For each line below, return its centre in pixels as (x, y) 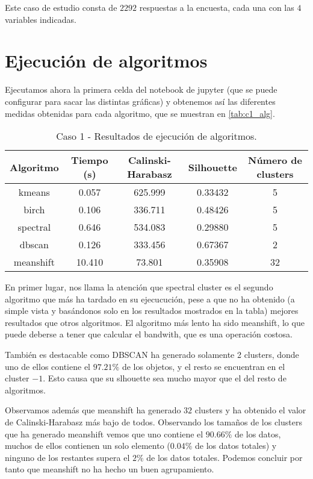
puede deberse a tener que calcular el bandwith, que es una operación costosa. (149, 334)
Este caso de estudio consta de (61, 7)
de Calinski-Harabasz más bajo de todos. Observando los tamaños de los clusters (153, 422)
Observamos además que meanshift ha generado (93, 410)
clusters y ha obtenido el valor (250, 410)
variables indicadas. (41, 19)
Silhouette (212, 167)
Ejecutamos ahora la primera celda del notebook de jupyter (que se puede (141, 89)
